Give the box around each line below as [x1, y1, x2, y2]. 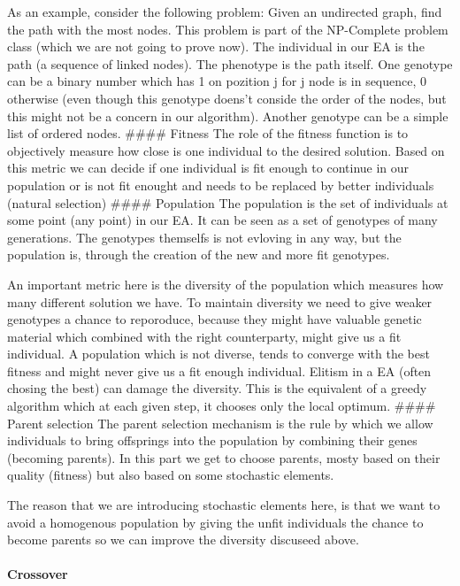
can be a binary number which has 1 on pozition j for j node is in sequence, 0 [7, 72, 427, 90]
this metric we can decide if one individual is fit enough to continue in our [7, 158, 410, 177]
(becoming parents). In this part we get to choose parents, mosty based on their [7, 448, 441, 466]
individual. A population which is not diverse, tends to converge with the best [7, 344, 430, 363]
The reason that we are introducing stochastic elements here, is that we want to [7, 496, 441, 514]
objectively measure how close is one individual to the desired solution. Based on [7, 141, 445, 159]
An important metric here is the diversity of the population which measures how [7, 274, 444, 293]
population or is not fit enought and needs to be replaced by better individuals [7, 175, 434, 194]
